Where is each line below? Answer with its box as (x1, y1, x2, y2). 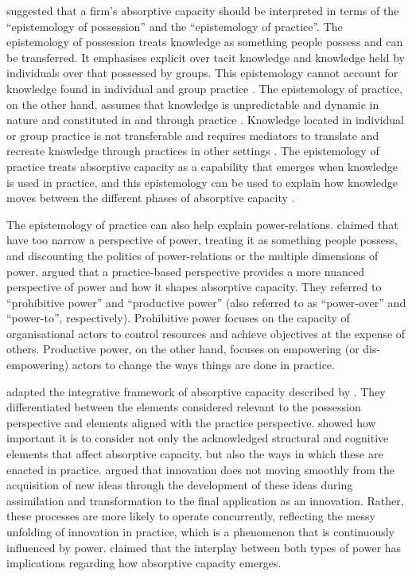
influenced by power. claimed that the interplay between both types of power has (6, 539, 402, 555)
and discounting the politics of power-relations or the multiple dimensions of (6, 247, 379, 263)
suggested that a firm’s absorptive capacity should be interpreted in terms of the (6, 2, 399, 18)
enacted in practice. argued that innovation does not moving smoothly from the (6, 461, 395, 477)
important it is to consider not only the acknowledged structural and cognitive (6, 430, 389, 446)
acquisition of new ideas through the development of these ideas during (6, 477, 353, 493)
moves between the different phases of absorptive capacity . (6, 189, 295, 206)
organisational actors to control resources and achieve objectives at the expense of (6, 325, 406, 341)
